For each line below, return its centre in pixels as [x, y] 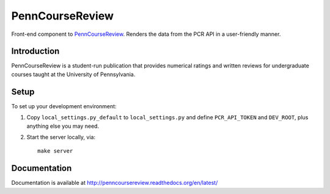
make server [55, 151]
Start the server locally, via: [61, 137]
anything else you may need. [63, 126]
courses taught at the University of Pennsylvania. [73, 74]
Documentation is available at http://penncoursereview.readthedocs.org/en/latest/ [115, 183]
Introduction [35, 51]
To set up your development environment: [64, 106]
